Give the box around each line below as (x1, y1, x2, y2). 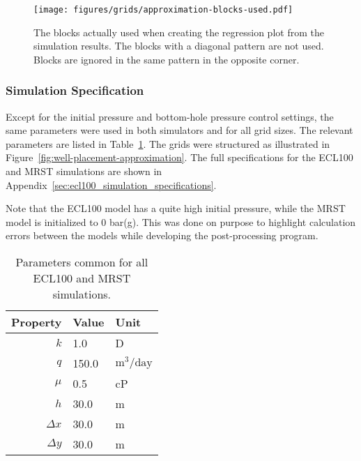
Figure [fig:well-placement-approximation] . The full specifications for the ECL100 (6, 150, 353, 165)
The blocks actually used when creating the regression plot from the (33, 24, 324, 39)
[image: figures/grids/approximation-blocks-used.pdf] (33, 5, 293, 15)
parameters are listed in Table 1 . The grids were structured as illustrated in (6, 136, 330, 151)
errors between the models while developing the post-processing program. (6, 228, 318, 243)
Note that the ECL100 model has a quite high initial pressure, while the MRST (6, 201, 346, 216)
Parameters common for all (15, 254, 148, 270)
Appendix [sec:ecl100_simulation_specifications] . (6, 177, 217, 192)
